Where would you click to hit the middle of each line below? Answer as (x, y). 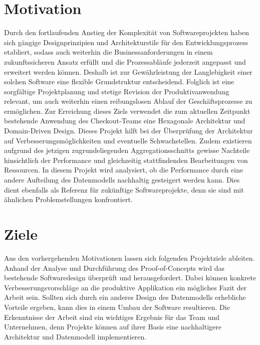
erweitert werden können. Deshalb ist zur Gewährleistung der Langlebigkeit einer (128, 71)
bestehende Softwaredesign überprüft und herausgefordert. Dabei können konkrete (130, 278)
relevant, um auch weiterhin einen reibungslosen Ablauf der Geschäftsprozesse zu (128, 101)
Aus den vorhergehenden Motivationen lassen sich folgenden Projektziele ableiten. (129, 257)
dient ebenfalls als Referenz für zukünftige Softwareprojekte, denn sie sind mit (124, 189)
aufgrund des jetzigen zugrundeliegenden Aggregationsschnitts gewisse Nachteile (127, 150)
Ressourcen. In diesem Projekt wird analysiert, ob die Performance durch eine (124, 170)
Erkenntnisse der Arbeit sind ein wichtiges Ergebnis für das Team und (112, 317)
